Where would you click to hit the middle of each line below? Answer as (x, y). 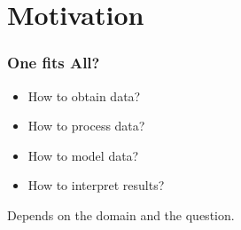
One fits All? (54, 63)
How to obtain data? (84, 95)
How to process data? (86, 126)
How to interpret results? (96, 185)
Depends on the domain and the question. (121, 214)
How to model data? (83, 155)
